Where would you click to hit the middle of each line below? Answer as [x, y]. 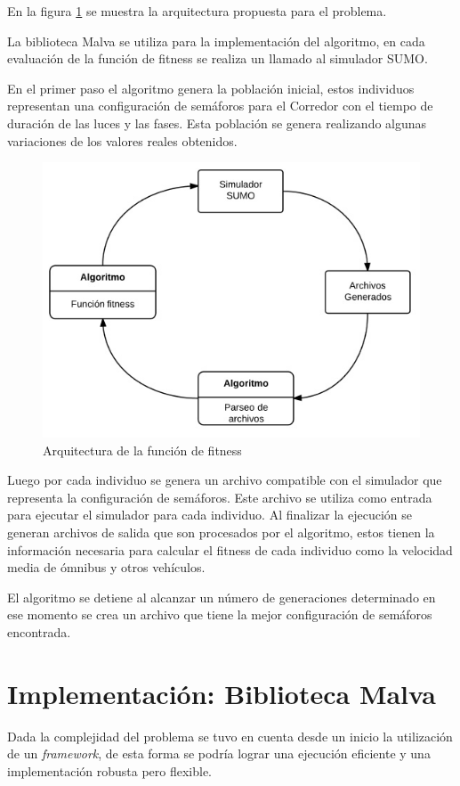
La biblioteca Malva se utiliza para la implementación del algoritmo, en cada [216, 41]
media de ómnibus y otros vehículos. [106, 567]
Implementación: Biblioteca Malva [222, 693]
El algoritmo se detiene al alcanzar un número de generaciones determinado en [222, 597]
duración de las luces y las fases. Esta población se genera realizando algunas [217, 123]
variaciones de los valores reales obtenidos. [122, 140]
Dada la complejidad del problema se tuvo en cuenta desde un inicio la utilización [230, 736]
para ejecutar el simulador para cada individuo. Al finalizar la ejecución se [210, 515]
